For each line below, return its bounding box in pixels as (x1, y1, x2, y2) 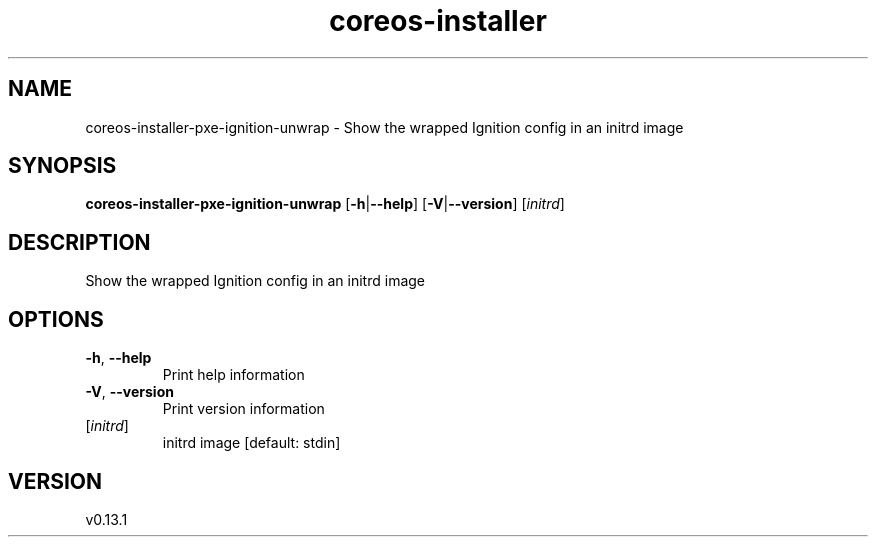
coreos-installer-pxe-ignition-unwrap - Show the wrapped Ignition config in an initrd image (85, 118, 684, 136)
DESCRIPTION (8, 229, 151, 255)
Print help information (162, 366, 305, 384)
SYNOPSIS (8, 153, 117, 179)
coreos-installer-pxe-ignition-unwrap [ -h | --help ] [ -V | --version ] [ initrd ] (85, 195, 565, 213)
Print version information (162, 400, 325, 418)
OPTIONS (8, 306, 104, 332)
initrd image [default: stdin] (162, 434, 341, 452)
